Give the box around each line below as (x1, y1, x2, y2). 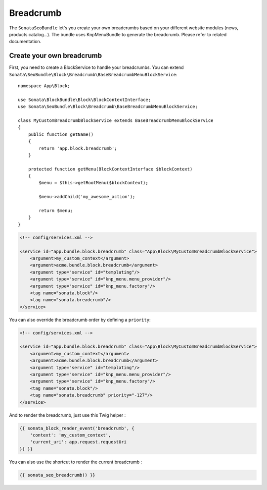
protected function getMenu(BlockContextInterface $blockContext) (28, 166, 193, 172)
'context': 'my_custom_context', (30, 432, 111, 438)
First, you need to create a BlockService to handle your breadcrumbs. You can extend (9, 64, 184, 70)
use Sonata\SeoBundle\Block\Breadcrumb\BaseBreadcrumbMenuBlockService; (18, 104, 198, 109)
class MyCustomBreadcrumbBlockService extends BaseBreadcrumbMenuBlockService (18, 117, 214, 123)
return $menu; (39, 208, 73, 214)
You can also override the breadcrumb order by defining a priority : (9, 317, 151, 323)
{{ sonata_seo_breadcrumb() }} (19, 472, 96, 478)
